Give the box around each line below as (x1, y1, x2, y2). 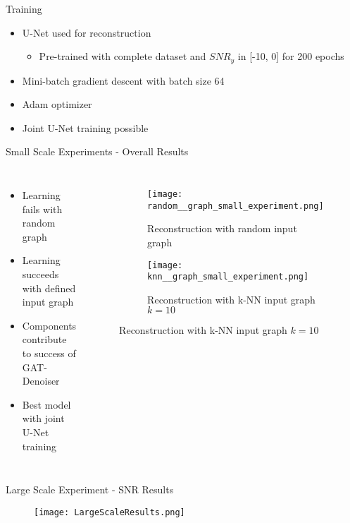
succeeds (22, 266, 59, 281)
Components (22, 318, 77, 332)
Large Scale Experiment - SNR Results (6, 482, 174, 497)
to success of (22, 345, 76, 360)
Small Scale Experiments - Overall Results (6, 144, 189, 159)
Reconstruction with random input (147, 221, 297, 236)
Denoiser (22, 373, 60, 388)
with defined (22, 280, 76, 295)
